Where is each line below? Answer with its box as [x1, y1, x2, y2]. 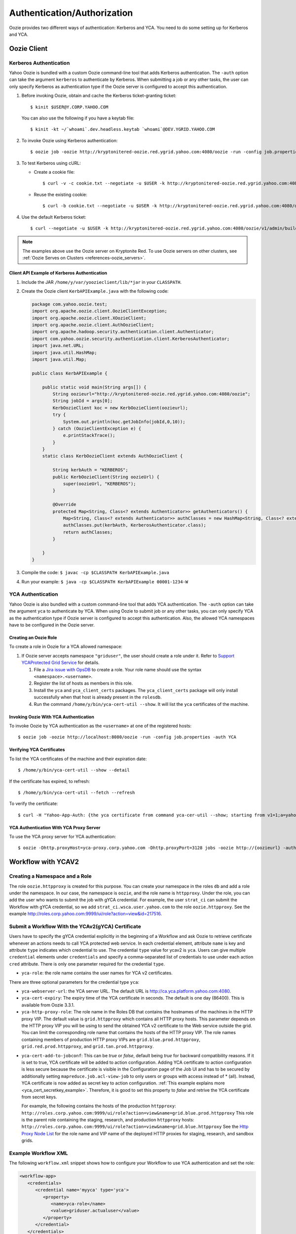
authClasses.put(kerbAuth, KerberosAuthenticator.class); [63, 522, 207, 528]
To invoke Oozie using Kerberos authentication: [21, 137, 118, 143]
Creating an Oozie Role [9, 635, 57, 641]
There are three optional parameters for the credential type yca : [9, 979, 140, 985]
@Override [52, 501, 76, 507]
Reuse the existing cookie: [34, 192, 87, 197]
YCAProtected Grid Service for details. [21, 659, 100, 666]
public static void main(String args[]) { [42, 384, 147, 390]
